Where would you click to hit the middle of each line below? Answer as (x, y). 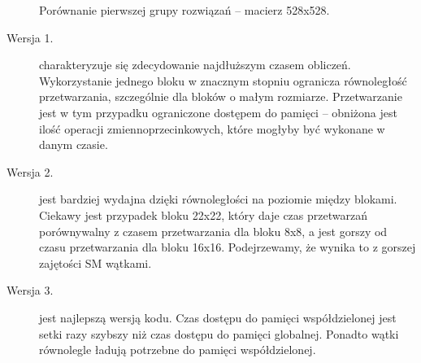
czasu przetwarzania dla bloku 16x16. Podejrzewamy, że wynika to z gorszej (228, 247)
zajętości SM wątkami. (95, 262)
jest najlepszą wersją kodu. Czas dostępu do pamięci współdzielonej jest (218, 317)
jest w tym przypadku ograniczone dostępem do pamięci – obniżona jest (218, 112)
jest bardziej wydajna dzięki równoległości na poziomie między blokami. (218, 199)
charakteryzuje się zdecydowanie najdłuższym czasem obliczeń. (195, 65)
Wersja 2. (30, 171)
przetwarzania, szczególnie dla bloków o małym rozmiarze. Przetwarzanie (221, 96)
